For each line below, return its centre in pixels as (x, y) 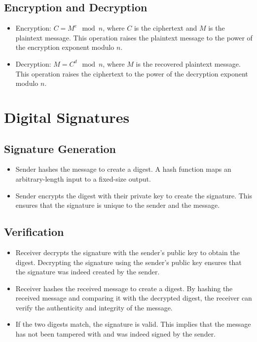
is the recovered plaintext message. (188, 63)
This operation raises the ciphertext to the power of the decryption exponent (132, 73)
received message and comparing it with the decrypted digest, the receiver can (134, 298)
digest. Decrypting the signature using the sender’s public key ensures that (128, 262)
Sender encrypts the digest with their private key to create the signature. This (134, 195)
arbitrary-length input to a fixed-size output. (83, 178)
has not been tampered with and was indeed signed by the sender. (116, 334)
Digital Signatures (67, 117)
